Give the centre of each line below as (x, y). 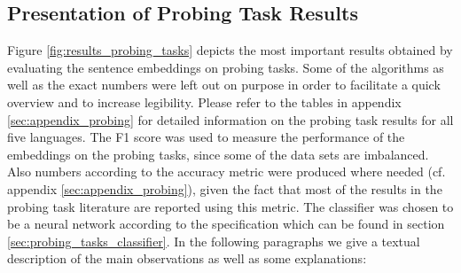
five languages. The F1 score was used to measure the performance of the (206, 137)
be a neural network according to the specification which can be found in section (226, 224)
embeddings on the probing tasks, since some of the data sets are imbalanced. (218, 154)
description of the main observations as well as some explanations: (187, 258)
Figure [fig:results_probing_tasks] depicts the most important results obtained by (230, 50)
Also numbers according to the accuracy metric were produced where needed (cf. (227, 172)
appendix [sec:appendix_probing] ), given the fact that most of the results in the (225, 188)
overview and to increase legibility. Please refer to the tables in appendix (204, 101)
